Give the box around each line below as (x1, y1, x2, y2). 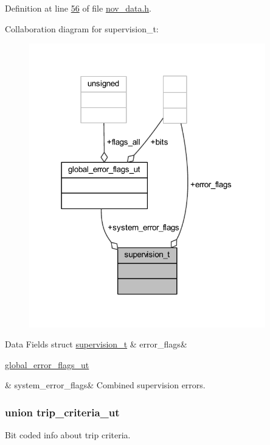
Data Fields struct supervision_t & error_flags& (5, 338, 187, 351)
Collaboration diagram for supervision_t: (5, 22, 159, 35)
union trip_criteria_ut (5, 404, 120, 419)
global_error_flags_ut (5, 358, 89, 371)
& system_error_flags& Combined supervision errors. (5, 379, 206, 391)
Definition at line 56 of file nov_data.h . (5, 2, 151, 14)
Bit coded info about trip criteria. (5, 429, 131, 441)
